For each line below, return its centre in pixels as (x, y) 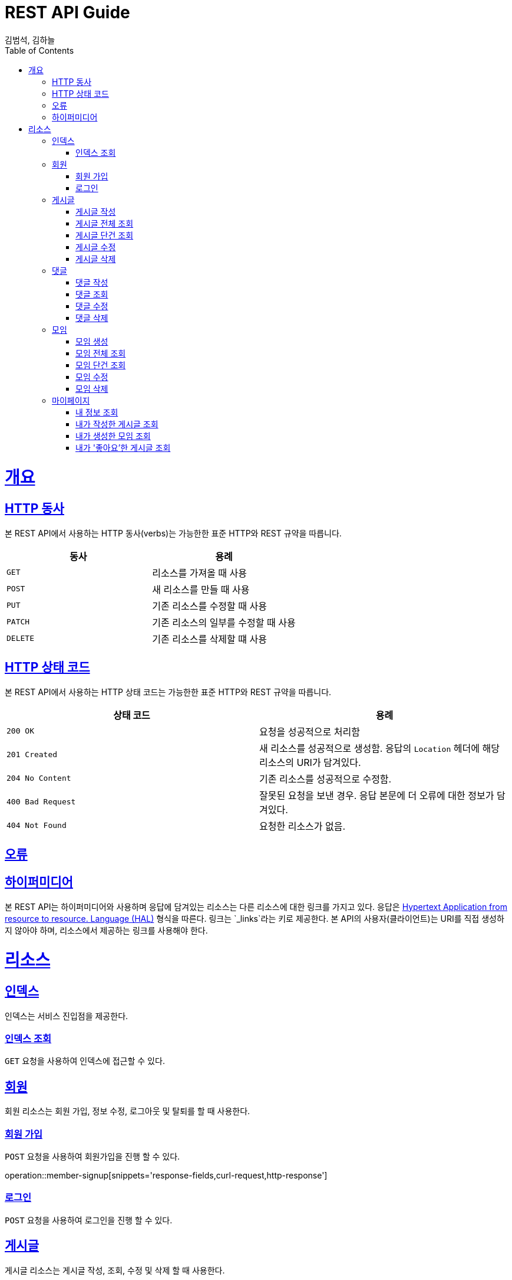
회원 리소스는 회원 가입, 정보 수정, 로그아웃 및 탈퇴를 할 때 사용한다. (128, 1111)
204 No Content (39, 778)
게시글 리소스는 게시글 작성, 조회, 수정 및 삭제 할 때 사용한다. (115, 1270)
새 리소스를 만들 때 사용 (201, 589)
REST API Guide (67, 12)
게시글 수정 (96, 247)
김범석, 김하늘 (30, 40)
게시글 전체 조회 (105, 223)
